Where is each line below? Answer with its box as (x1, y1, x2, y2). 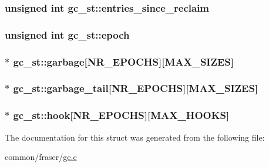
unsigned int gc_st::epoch (5, 27, 130, 42)
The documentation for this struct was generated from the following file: (5, 131, 265, 143)
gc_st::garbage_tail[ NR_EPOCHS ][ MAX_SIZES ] (13, 81, 258, 96)
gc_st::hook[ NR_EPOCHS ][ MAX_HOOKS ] (13, 108, 230, 122)
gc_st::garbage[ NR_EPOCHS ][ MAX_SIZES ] (13, 54, 234, 69)
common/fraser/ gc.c (5, 151, 77, 163)
